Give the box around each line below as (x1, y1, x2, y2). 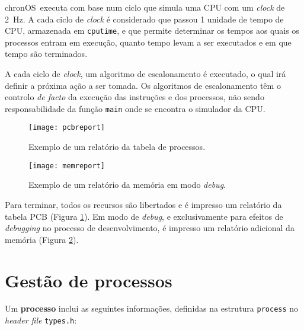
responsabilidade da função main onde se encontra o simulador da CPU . (5, 102, 265, 114)
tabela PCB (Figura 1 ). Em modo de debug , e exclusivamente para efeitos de (5, 210, 283, 222)
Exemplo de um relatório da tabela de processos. (28, 140, 206, 153)
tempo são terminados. (5, 47, 88, 60)
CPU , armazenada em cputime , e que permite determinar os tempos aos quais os (5, 24, 299, 37)
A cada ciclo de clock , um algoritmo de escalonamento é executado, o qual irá (5, 68, 286, 80)
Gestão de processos (5, 268, 172, 292)
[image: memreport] (28, 161, 105, 170)
